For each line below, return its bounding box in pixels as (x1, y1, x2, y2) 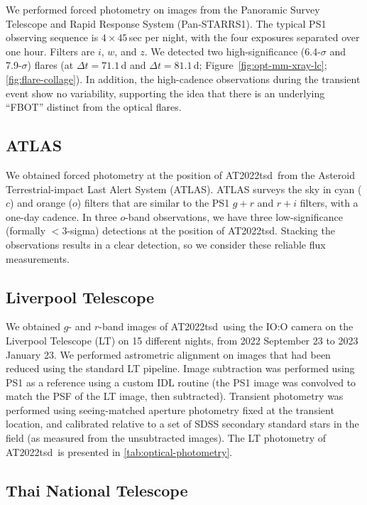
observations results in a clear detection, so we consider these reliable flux (6, 237, 326, 251)
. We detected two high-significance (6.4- (144, 43, 321, 58)
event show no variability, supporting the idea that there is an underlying (6, 85, 325, 100)
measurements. (6, 251, 70, 266)
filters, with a (300, 195, 358, 210)
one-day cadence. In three (6, 209, 117, 224)
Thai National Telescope (6, 479, 188, 501)
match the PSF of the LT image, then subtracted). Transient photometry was (6, 389, 344, 403)
